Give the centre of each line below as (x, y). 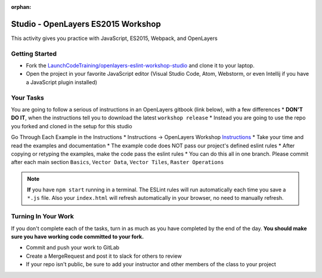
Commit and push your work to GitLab (72, 248)
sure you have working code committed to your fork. (78, 237)
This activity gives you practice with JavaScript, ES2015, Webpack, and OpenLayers (114, 38)
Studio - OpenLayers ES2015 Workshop (86, 24)
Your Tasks (27, 97)
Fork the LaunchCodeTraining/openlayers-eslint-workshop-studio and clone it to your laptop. (140, 66)
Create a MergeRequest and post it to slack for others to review (104, 256)
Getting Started (34, 54)
